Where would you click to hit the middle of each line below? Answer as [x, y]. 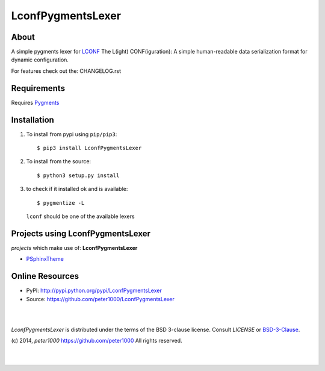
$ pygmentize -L [61, 203]
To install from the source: [59, 161]
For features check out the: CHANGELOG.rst [66, 71]
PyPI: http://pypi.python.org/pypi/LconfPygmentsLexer [94, 291]
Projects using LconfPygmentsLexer [81, 233]
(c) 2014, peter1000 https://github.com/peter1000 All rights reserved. [97, 341]
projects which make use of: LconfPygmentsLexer [74, 248]
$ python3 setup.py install [78, 175]
